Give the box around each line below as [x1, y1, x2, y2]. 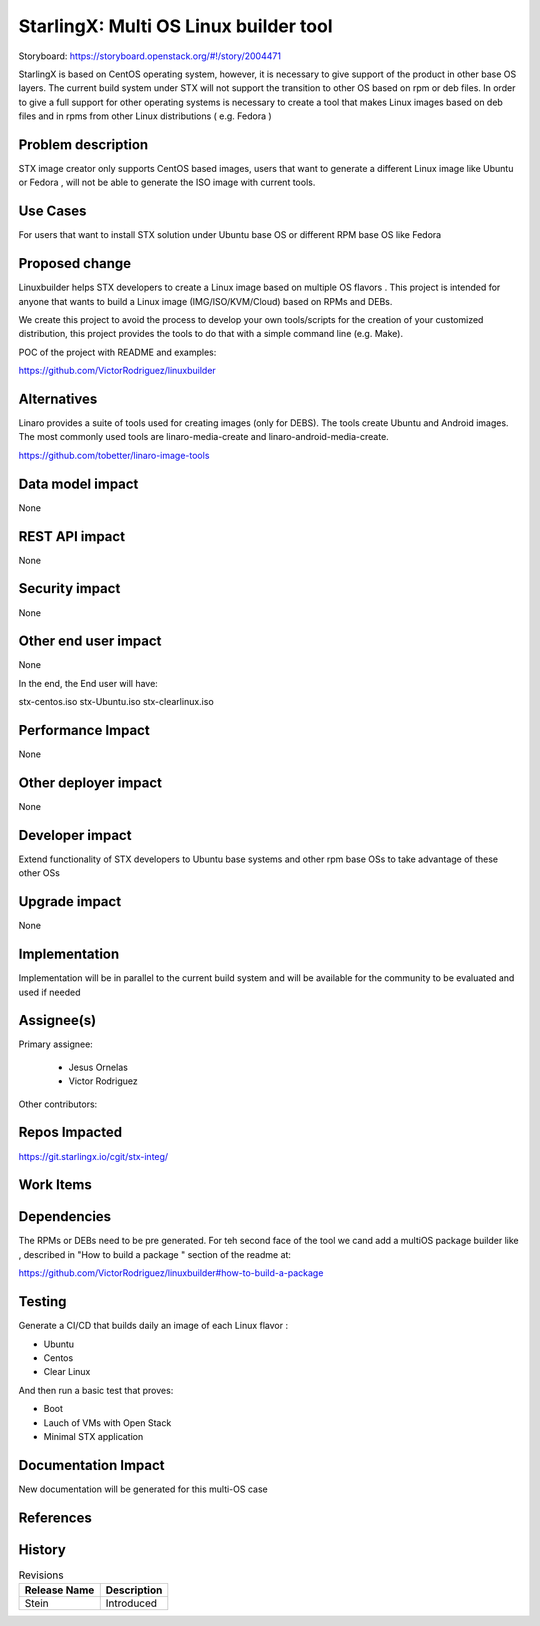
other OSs [18, 867, 60, 879]
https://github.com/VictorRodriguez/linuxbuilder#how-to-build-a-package [18, 1267, 324, 1279]
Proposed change [18, 255, 132, 272]
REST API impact [18, 528, 125, 545]
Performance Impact [18, 722, 150, 739]
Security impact [18, 580, 121, 597]
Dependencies [18, 1208, 112, 1225]
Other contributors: [18, 1098, 98, 1110]
